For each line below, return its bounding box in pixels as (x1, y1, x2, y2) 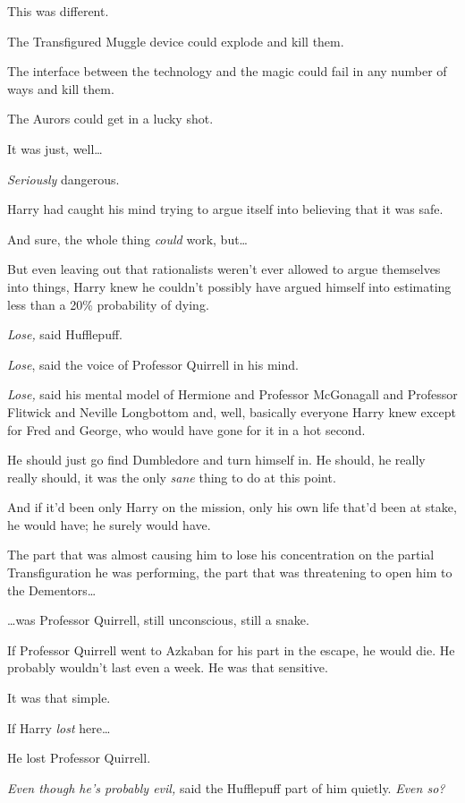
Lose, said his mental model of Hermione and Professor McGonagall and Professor (7, 385, 458, 404)
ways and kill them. (7, 79, 114, 98)
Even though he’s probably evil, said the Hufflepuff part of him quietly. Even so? (7, 778, 445, 797)
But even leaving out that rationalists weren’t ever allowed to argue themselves (7, 260, 441, 278)
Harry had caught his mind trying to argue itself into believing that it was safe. (7, 200, 444, 218)
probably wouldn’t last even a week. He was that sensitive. (7, 658, 328, 677)
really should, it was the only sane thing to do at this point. (7, 467, 336, 486)
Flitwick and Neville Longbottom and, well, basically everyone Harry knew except (7, 402, 456, 421)
